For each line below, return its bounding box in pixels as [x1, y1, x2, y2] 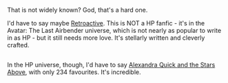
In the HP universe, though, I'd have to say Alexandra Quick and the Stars [7, 61, 216, 69]
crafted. [7, 41, 30, 49]
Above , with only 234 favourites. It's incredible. [7, 68, 141, 76]
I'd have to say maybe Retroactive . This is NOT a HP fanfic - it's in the [7, 19, 205, 27]
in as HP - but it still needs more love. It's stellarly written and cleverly [7, 34, 205, 42]
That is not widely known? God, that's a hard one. [7, 6, 148, 14]
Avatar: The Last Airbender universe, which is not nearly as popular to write [7, 27, 222, 34]
